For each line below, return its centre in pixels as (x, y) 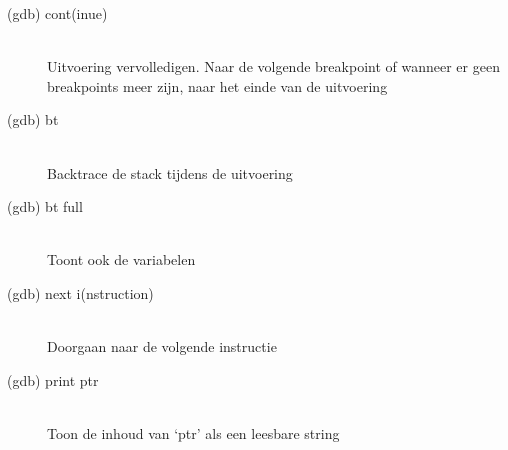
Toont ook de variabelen (121, 259)
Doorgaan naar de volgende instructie (162, 346)
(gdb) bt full (45, 206)
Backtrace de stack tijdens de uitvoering (170, 172)
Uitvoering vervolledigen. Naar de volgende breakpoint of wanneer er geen (273, 66)
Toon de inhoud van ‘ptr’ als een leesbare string (193, 432)
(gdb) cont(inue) (57, 13)
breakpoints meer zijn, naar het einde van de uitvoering (217, 85)
